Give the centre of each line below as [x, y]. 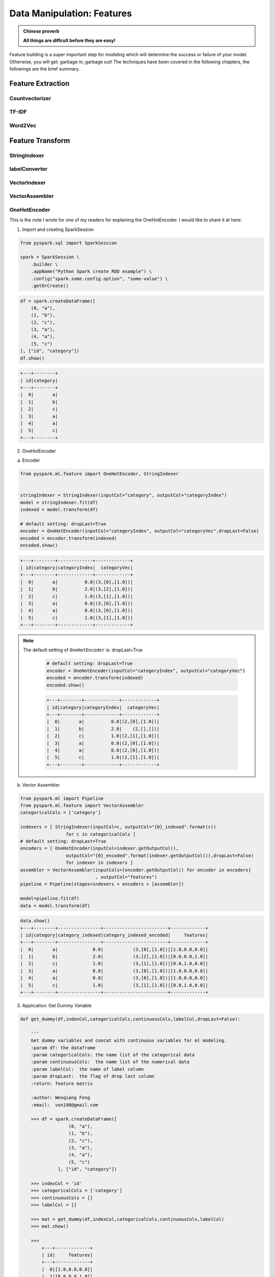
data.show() [35, 921]
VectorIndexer [28, 182]
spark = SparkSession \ [50, 257]
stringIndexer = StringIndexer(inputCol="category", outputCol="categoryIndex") [123, 495]
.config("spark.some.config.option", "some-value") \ [99, 279]
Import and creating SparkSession [58, 229]
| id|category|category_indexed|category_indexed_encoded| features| [114, 935]
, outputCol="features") [126, 877]
